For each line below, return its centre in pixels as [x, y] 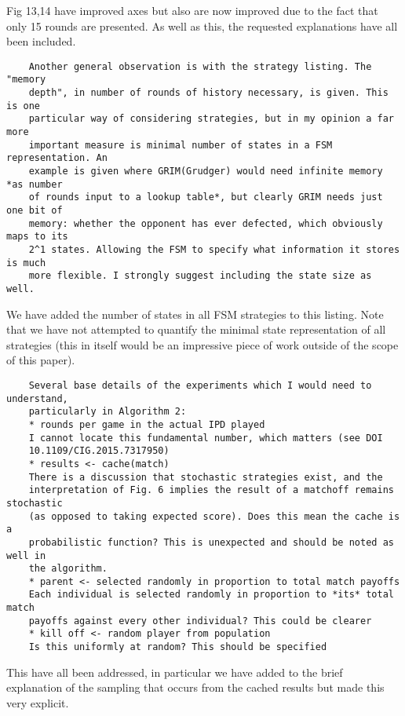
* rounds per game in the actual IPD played [147, 424]
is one [23, 106]
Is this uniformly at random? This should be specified [178, 647]
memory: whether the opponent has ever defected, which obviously [206, 223]
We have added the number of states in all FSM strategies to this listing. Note [195, 314]
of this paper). [41, 360]
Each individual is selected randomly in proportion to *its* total [211, 595]
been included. [41, 41]
